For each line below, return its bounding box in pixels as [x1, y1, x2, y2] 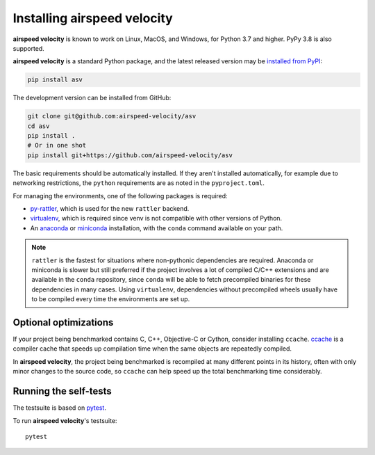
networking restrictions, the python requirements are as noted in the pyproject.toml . [12, 179, 265, 187]
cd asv [27, 122, 50, 130]
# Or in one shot [27, 141, 87, 150]
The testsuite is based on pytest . [12, 404, 107, 412]
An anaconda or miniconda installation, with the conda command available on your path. [30, 223, 283, 232]
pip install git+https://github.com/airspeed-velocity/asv [27, 151, 233, 159]
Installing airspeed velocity [12, 10, 173, 26]
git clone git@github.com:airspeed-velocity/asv [27, 112, 197, 120]
